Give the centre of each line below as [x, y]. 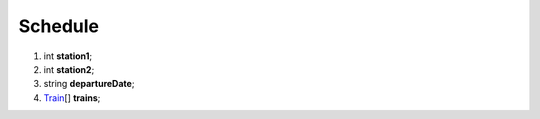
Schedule [59, 26]
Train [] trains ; [72, 97]
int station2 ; [69, 69]
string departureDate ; [89, 84]
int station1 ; [68, 56]
